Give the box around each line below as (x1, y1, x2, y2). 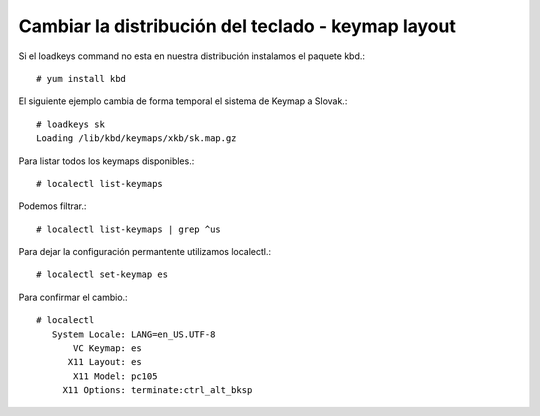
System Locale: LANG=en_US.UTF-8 (51, 328, 216, 340)
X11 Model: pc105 (73, 370, 158, 382)
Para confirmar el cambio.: (18, 291, 129, 303)
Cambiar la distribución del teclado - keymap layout (18, 15, 457, 37)
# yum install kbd (36, 73, 127, 84)
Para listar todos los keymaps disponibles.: (18, 155, 195, 167)
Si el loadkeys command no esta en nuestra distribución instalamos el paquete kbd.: (18, 50, 365, 62)
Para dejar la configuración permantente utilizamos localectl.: (18, 246, 272, 258)
